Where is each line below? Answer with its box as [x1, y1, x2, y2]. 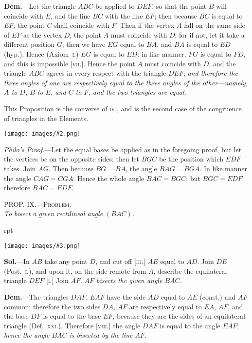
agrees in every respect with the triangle [46, 68, 166, 78]
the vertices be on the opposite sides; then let [4, 154, 139, 164]
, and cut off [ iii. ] [95, 256, 145, 266]
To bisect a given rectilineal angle [4, 208, 103, 219]
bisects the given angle [96, 275, 162, 285]
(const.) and [199, 291, 236, 302]
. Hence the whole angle [73, 173, 144, 183]
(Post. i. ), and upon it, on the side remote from [4, 265, 146, 276]
